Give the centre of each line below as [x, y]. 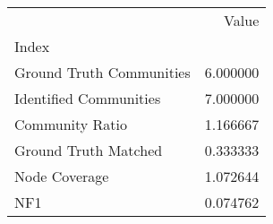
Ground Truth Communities [102, 72]
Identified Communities [88, 98]
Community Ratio [71, 124]
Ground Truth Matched [89, 150]
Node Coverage [62, 176]
